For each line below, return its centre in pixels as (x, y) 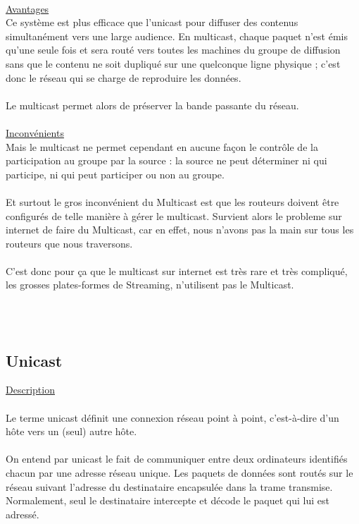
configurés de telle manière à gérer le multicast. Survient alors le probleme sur (174, 215)
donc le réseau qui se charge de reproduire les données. (124, 77)
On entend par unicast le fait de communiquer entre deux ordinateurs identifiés (177, 459)
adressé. (23, 514)
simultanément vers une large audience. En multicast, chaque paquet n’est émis (177, 36)
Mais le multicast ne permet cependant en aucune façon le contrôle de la (162, 146)
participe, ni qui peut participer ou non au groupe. (115, 174)
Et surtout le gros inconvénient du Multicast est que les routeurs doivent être (172, 201)
